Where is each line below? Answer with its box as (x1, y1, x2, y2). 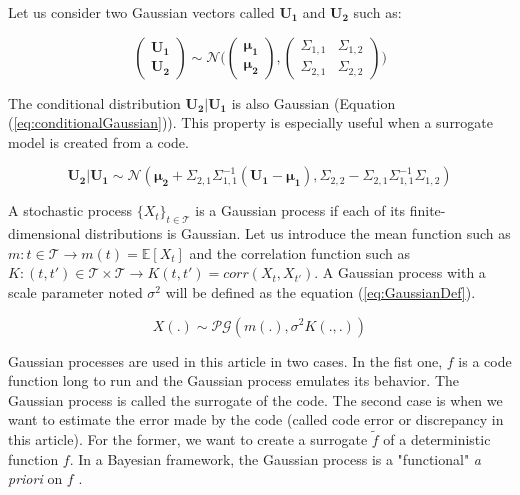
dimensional (8, 223, 81, 244)
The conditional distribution (8, 92, 181, 113)
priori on (8, 468, 63, 489)
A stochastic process (8, 200, 132, 221)
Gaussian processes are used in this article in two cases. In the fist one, (8, 350, 443, 371)
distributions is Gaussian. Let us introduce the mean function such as (85, 223, 511, 244)
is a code (458, 350, 512, 371)
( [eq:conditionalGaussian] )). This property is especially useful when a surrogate (8, 112, 494, 133)
